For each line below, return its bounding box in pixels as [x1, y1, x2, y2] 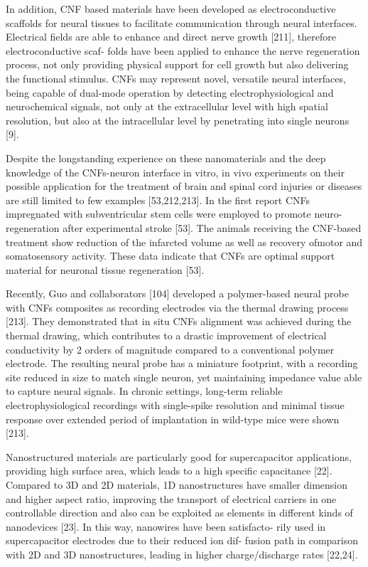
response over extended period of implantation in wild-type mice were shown [6, 411, 340, 426]
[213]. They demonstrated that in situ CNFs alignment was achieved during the [6, 314, 352, 329]
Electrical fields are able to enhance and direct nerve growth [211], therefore [6, 29, 336, 44]
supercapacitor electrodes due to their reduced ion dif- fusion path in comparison [6, 533, 359, 548]
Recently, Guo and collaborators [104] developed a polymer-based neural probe [6, 286, 349, 301]
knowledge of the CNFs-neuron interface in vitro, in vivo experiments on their [6, 164, 345, 179]
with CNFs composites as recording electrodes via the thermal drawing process [6, 300, 349, 314]
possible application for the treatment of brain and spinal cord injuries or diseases [6, 179, 362, 194]
